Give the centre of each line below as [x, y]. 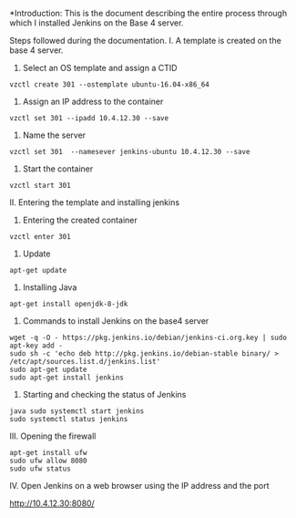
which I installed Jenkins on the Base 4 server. [97, 23]
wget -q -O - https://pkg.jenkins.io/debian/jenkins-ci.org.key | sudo [148, 337]
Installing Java [50, 287]
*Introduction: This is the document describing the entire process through [148, 13]
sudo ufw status [40, 469]
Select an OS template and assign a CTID [100, 68]
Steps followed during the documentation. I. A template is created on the [146, 41]
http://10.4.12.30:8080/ [52, 503]
